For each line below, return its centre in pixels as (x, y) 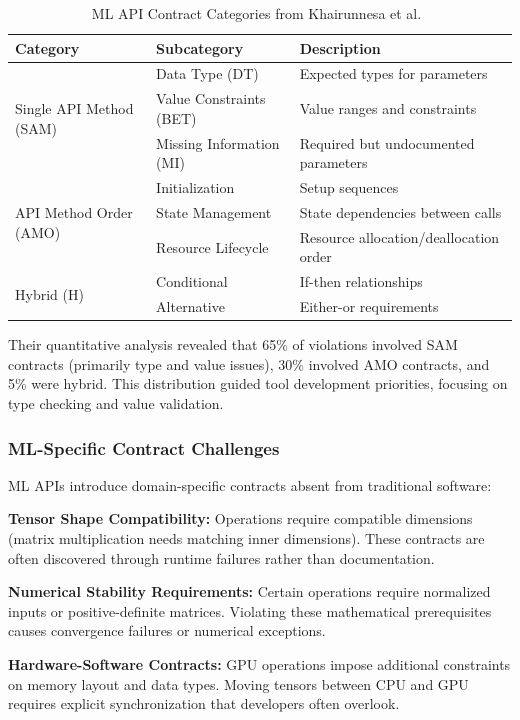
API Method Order (74, 212)
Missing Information (218, 142)
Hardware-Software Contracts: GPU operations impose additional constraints (259, 663)
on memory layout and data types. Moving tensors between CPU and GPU (238, 683)
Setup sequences (349, 187)
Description (340, 47)
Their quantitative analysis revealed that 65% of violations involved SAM (233, 344)
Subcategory (200, 47)
